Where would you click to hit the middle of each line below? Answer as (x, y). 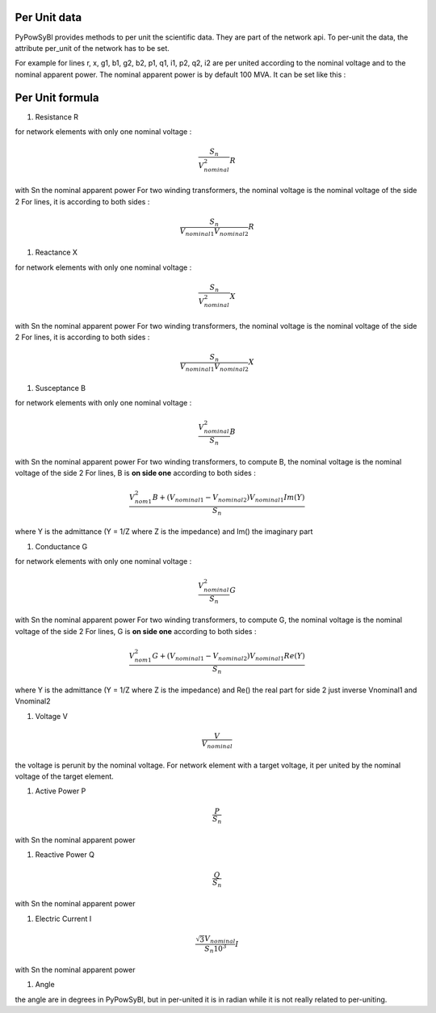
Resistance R (57, 116)
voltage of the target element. (65, 776)
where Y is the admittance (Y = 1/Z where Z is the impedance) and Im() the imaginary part (164, 532)
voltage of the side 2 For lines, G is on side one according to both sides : (136, 631)
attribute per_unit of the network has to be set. (92, 48)
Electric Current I (63, 918)
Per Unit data (48, 17)
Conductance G (61, 546)
